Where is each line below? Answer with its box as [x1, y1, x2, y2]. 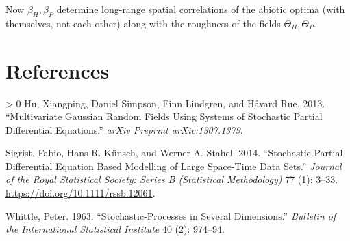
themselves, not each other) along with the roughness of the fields [5, 16, 281, 30]
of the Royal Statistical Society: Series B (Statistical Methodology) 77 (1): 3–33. [5, 172, 338, 186]
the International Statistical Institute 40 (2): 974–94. [5, 222, 225, 236]
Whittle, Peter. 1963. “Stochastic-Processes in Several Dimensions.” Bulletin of [5, 208, 336, 223]
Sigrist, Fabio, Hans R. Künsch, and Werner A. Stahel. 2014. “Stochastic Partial [5, 145, 343, 160]
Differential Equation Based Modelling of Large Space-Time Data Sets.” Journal [5, 158, 342, 173]
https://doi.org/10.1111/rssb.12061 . [5, 186, 155, 200]
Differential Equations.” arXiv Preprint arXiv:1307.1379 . [5, 122, 243, 137]
